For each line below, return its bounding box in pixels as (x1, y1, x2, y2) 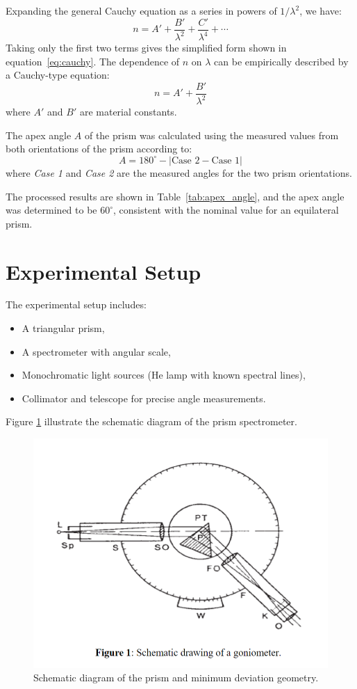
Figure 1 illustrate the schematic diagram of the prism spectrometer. (6, 414, 297, 429)
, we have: (299, 3, 342, 17)
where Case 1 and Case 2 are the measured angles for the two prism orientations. (6, 165, 352, 180)
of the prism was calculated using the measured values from (84, 127, 339, 142)
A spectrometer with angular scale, (22, 344, 171, 358)
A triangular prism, (22, 321, 105, 335)
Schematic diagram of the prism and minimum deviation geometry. (33, 670, 319, 685)
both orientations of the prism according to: (6, 141, 192, 156)
